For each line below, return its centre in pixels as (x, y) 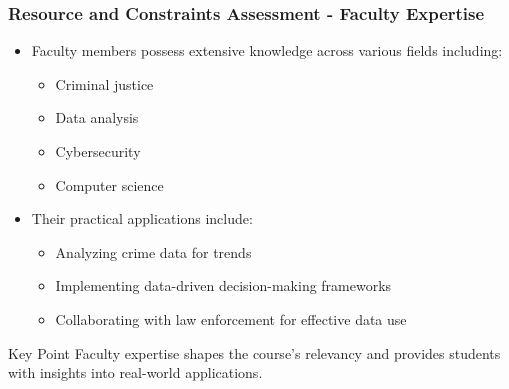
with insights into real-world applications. (135, 372)
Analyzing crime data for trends (153, 251)
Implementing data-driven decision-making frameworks (223, 285)
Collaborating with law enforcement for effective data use (231, 318)
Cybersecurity (98, 151)
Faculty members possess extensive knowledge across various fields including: (267, 50)
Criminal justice (104, 83)
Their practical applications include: (142, 218)
